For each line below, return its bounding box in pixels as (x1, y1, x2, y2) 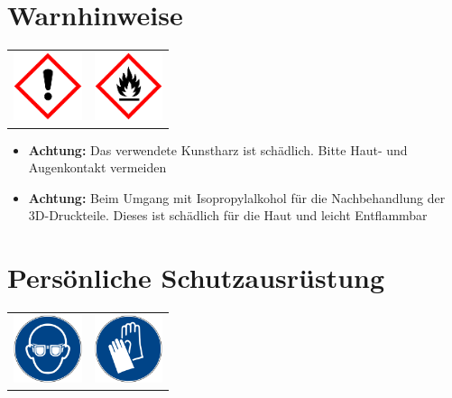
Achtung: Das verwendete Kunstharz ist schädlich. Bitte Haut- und (28, 140, 408, 159)
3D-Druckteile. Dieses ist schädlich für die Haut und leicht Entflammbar (28, 206, 428, 225)
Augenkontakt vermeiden (28, 158, 167, 177)
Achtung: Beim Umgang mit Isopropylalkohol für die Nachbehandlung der (28, 188, 446, 207)
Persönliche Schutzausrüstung (7, 259, 385, 296)
